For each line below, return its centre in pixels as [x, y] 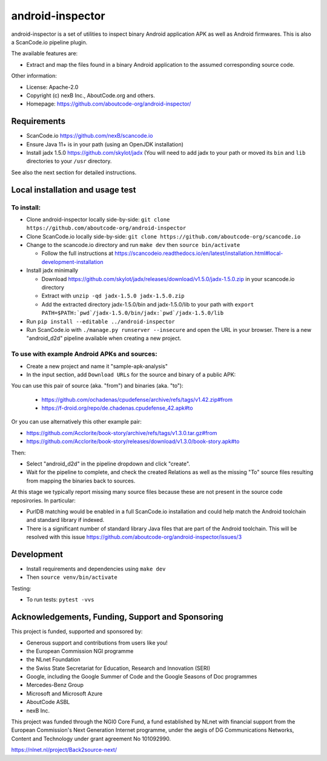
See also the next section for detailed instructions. [74, 172]
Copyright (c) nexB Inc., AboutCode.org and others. [91, 95]
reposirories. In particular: [43, 500]
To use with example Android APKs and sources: [84, 354]
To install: [26, 208]
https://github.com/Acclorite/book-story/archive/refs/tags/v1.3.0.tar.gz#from [122, 433]
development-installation [72, 262]
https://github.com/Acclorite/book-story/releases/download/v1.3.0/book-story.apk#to [133, 441]
